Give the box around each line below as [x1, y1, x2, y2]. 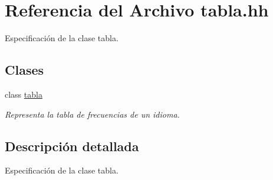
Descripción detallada [5, 136, 139, 155]
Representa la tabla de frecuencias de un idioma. [5, 108, 180, 120]
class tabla [5, 88, 42, 100]
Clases [5, 61, 44, 79]
